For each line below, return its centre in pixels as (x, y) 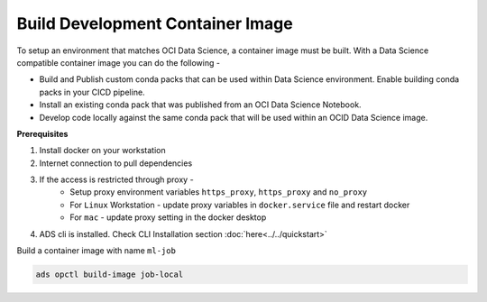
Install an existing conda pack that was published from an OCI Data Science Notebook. (200, 105)
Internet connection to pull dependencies (116, 163)
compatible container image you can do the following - (119, 62)
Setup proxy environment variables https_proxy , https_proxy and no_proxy (219, 192)
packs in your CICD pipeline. (92, 92)
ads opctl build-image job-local (110, 275)
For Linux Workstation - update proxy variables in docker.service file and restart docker (240, 205)
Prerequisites (42, 133)
